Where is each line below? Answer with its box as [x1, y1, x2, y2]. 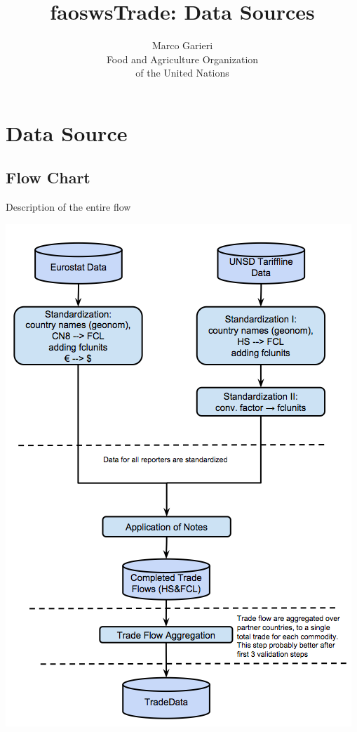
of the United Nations [135, 65, 229, 80]
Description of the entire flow [6, 200, 131, 214]
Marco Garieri [151, 38, 213, 53]
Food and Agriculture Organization [106, 51, 259, 66]
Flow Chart [6, 166, 90, 188]
